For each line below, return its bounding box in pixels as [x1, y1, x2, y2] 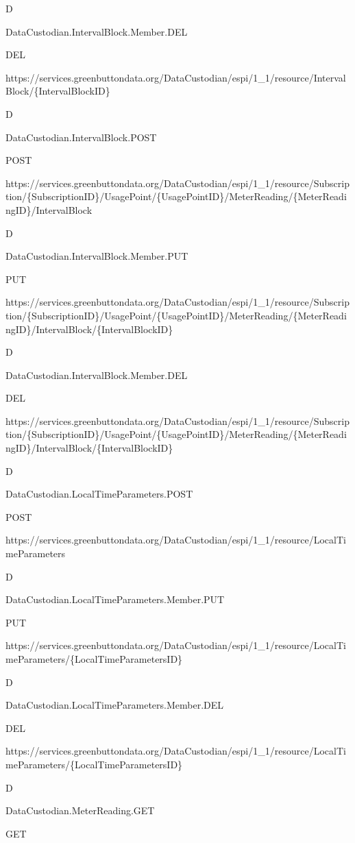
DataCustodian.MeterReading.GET [5, 803, 155, 818]
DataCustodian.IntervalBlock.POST [5, 130, 157, 144]
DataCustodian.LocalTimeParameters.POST [5, 487, 193, 501]
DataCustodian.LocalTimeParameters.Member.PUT [5, 592, 225, 607]
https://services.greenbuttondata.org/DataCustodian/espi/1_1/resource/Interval [5, 70, 346, 84]
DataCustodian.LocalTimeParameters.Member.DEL [5, 698, 224, 712]
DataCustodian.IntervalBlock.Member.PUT [5, 249, 188, 263]
